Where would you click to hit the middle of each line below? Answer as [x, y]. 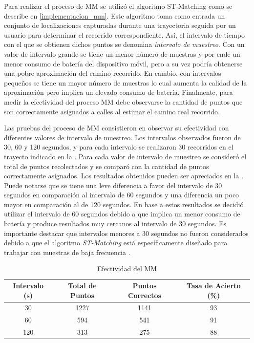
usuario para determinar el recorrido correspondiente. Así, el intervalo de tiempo [124, 34]
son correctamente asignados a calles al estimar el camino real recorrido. [112, 111]
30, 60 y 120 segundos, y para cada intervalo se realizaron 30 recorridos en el [119, 147]
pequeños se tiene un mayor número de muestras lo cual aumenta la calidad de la [126, 82]
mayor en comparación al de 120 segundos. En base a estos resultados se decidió [124, 204]
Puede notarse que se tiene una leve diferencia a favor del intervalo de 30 [113, 185]
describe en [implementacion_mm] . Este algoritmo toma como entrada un [115, 15]
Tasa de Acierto [213, 286]
